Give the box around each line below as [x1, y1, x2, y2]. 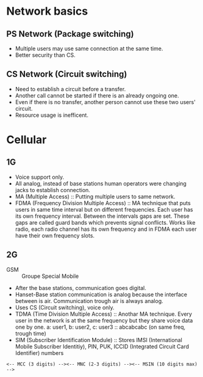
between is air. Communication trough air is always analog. [15, 297, 163, 304]
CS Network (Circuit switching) [6, 69, 127, 80]
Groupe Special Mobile [21, 272, 79, 280]
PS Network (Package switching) [6, 29, 134, 39]
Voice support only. [15, 173, 65, 181]
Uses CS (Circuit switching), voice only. [15, 304, 115, 311]
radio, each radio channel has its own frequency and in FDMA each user [15, 225, 197, 233]
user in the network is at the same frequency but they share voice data [15, 316, 193, 324]
